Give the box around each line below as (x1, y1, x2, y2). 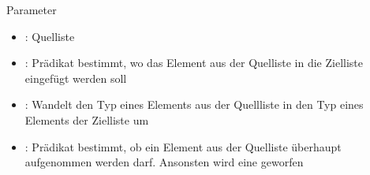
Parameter (6, 2, 57, 17)
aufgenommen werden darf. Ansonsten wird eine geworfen (24, 154, 304, 170)
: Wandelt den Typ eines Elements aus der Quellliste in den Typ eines (24, 96, 364, 113)
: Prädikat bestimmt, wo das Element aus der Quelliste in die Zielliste (24, 54, 364, 71)
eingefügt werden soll (24, 69, 127, 86)
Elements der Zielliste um (24, 111, 149, 128)
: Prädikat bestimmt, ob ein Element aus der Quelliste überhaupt (24, 138, 342, 155)
